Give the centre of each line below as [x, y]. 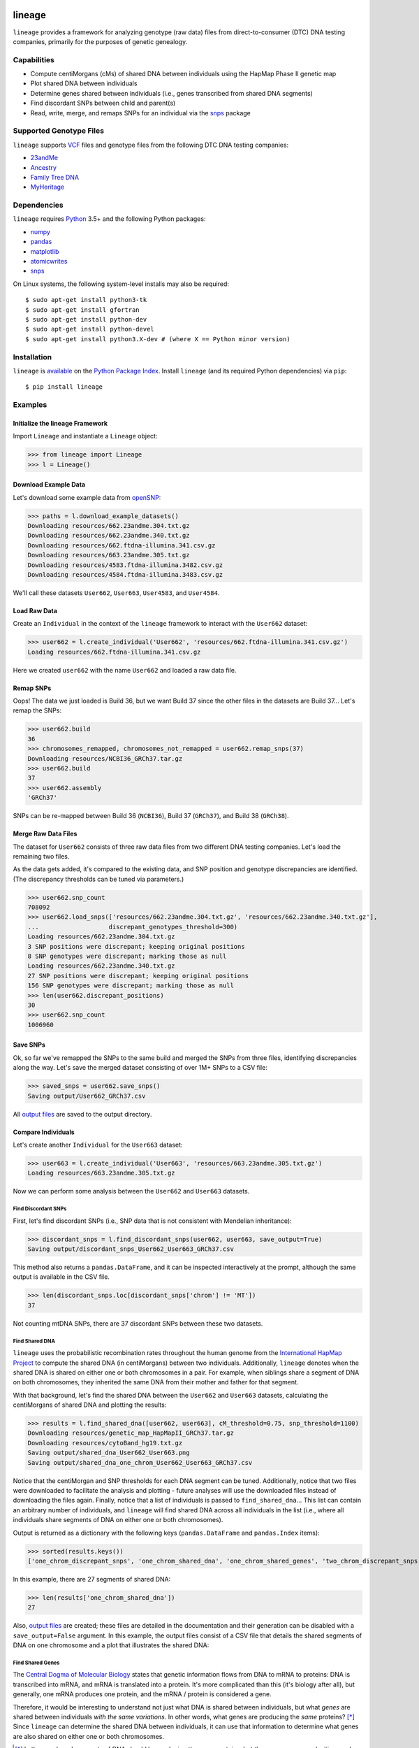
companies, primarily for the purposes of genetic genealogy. [100, 41]
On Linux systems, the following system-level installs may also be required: [121, 284]
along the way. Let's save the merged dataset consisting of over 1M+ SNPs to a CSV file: [140, 1068]
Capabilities [34, 59]
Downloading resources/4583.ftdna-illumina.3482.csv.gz [125, 565]
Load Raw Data [35, 610]
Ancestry [44, 167]
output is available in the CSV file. [61, 1277]
